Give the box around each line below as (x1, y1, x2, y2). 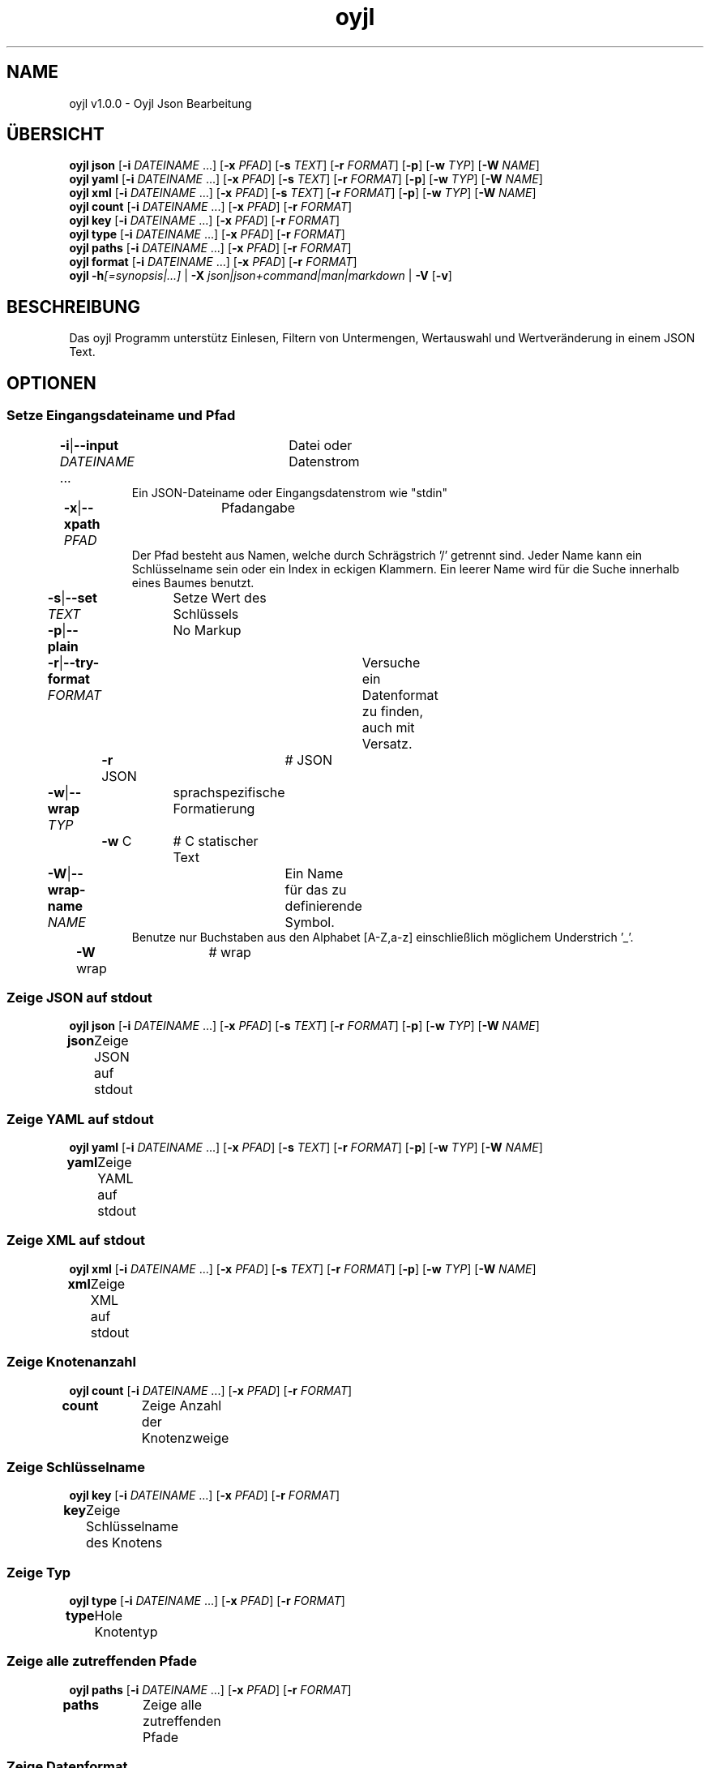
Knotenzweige (141, 1429, 229, 1446)
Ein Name (284, 865, 344, 882)
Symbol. (284, 913, 335, 930)
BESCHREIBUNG (6, 296, 141, 317)
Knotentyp (94, 1624, 158, 1640)
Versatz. (361, 735, 413, 752)
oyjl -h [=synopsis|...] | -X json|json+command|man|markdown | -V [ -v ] (69, 268, 452, 283)
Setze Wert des (173, 589, 267, 606)
